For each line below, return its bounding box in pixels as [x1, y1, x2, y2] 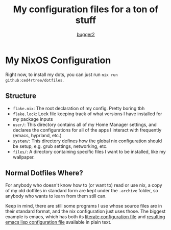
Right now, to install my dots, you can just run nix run [5, 71, 118, 78]
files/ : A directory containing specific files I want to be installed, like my [12, 148, 166, 155]
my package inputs [12, 116, 53, 122]
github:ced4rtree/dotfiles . [5, 76, 64, 83]
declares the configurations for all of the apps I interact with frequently [12, 126, 162, 133]
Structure [5, 92, 37, 100]
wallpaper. [12, 154, 35, 160]
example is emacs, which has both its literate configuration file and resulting [5, 214, 165, 220]
